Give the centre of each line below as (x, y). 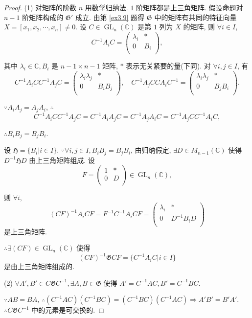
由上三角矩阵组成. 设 (62, 160)
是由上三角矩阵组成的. (39, 266)
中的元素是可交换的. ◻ (68, 310)
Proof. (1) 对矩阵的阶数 (40, 7)
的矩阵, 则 (199, 27)
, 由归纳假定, (151, 150)
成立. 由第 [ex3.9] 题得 (110, 17)
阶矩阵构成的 (43, 17)
